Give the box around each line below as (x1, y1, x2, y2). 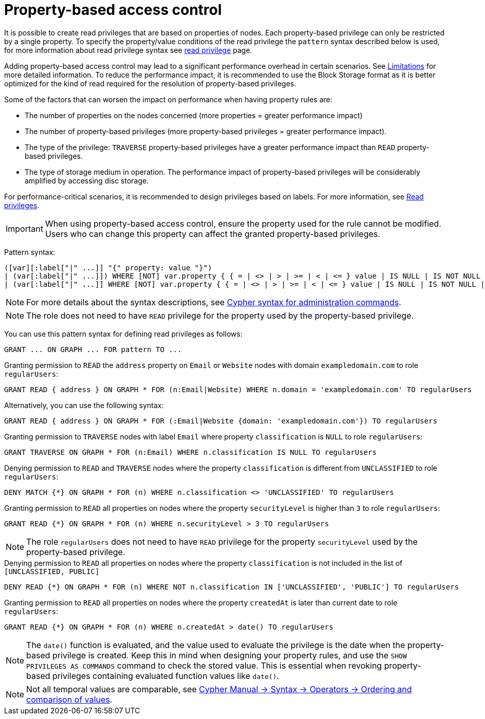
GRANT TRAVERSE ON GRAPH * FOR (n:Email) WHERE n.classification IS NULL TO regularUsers (4, 448, 377, 456)
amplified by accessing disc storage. (25, 176, 149, 185)
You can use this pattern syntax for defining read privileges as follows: (4, 329, 242, 338)
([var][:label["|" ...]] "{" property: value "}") (4, 263, 212, 272)
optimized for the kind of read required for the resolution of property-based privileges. (4, 79, 296, 88)
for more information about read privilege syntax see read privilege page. (4, 45, 252, 54)
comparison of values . (26, 694, 113, 705)
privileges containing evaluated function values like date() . (52, 670, 279, 681)
